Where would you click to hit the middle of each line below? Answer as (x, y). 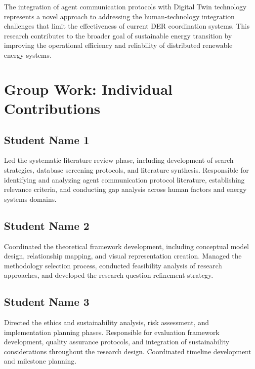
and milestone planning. (40, 361)
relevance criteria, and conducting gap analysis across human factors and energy (126, 189)
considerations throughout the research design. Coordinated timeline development (128, 351)
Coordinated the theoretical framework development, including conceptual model (127, 246)
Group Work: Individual (88, 89)
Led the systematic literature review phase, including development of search (119, 160)
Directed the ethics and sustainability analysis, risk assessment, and (106, 322)
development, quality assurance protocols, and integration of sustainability (117, 342)
